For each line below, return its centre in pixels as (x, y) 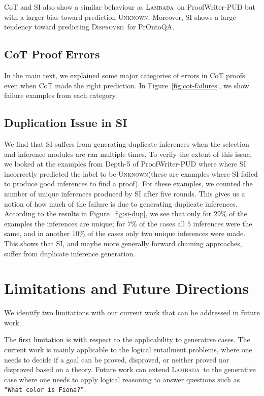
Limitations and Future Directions (127, 288)
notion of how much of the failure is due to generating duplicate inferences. (121, 203)
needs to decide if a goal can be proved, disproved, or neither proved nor (117, 359)
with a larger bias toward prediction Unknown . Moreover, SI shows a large (120, 16)
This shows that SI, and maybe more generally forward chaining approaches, (123, 243)
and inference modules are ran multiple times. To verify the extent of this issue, (128, 154)
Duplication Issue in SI (66, 123)
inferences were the (223, 223)
